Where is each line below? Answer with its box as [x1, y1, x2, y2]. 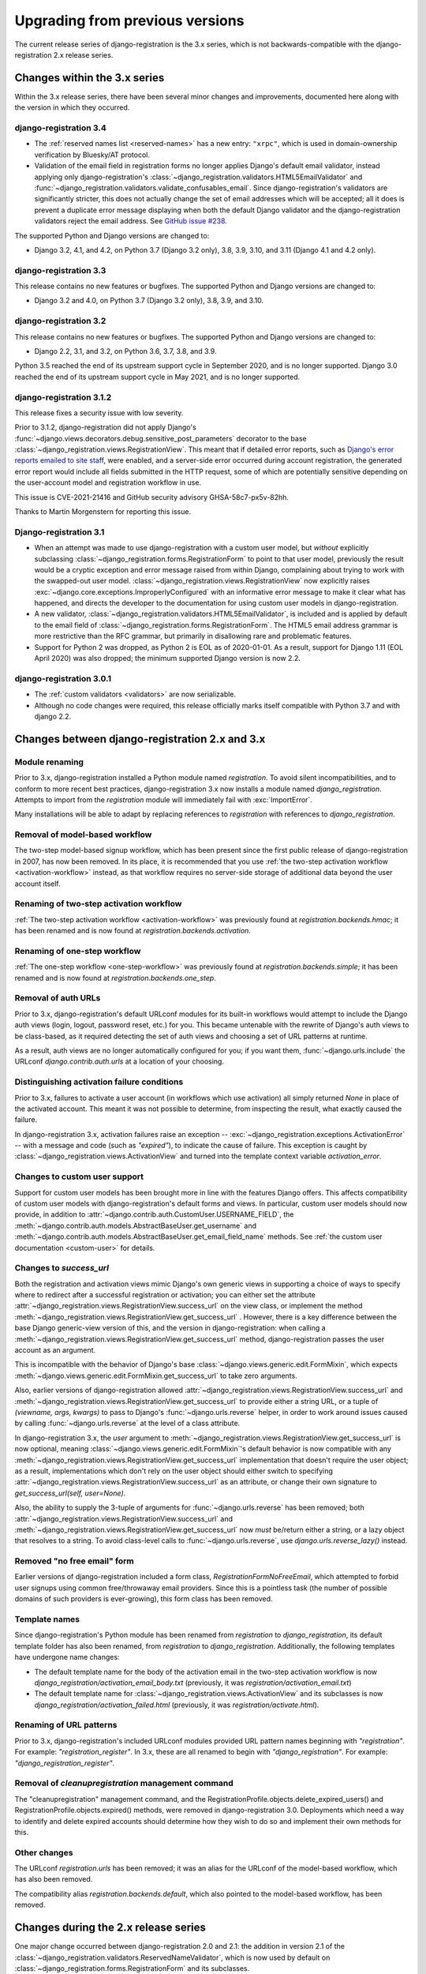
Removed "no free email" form [14, 1556, 134, 1567]
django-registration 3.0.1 [14, 673, 112, 684]
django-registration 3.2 [14, 316, 106, 327]
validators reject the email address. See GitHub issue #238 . [34, 216, 228, 226]
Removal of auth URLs [14, 993, 101, 1004]
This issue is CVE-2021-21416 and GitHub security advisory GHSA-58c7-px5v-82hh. [14, 492, 290, 501]
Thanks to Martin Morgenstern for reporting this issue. [14, 507, 192, 516]
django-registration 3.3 [14, 265, 106, 276]
